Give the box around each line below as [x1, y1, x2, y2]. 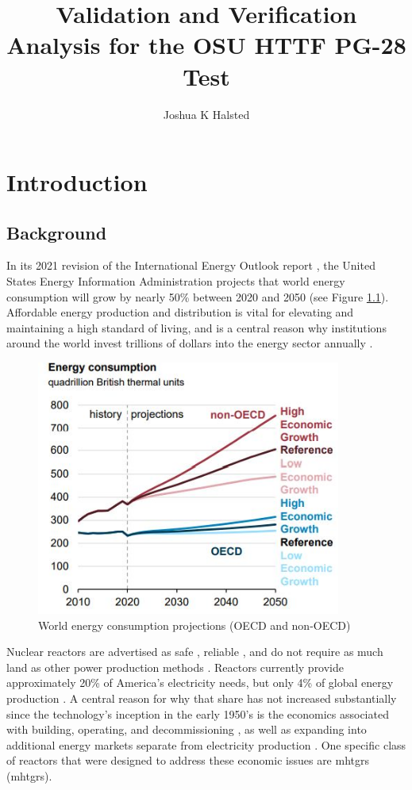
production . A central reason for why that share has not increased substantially [6, 690, 397, 707]
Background [6, 220, 107, 244]
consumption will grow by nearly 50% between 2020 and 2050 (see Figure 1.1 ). [6, 288, 389, 305]
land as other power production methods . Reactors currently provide [6, 658, 345, 675]
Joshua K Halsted [163, 105, 250, 122]
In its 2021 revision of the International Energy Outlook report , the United [6, 257, 375, 274]
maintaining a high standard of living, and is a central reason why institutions [6, 319, 387, 336]
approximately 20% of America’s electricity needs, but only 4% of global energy [6, 674, 394, 691]
